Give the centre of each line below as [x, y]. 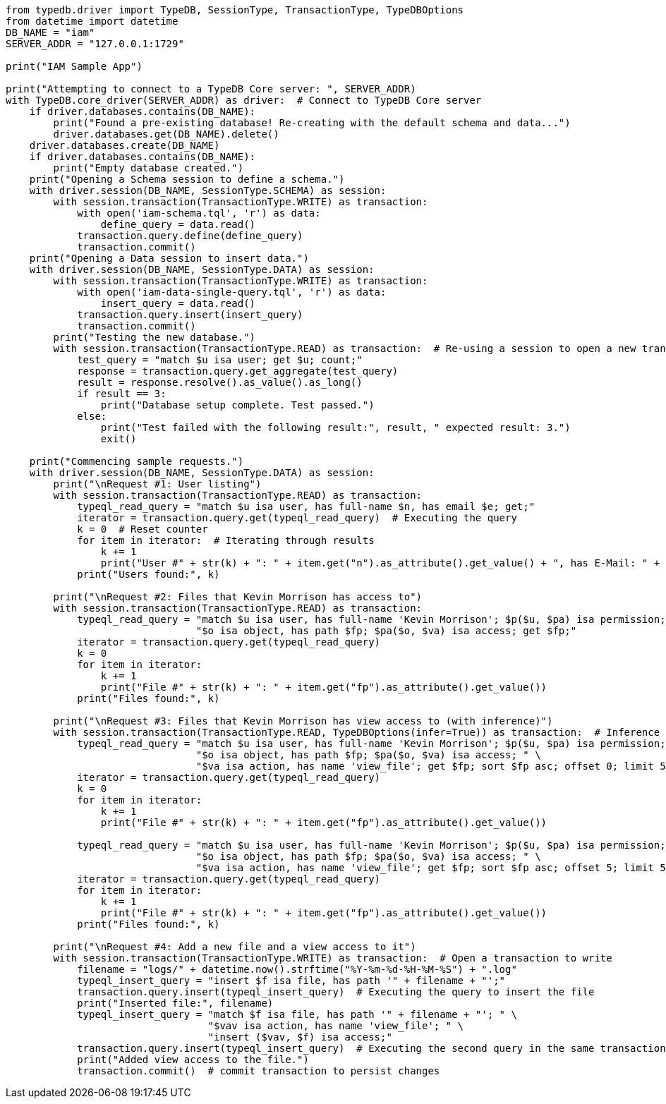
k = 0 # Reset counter [143, 529]
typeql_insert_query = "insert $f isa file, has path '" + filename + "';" [291, 981]
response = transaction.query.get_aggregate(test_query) [238, 371]
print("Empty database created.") [149, 168]
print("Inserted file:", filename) [175, 1003]
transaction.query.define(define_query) [190, 236]
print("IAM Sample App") [74, 66]
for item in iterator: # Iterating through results [226, 540]
